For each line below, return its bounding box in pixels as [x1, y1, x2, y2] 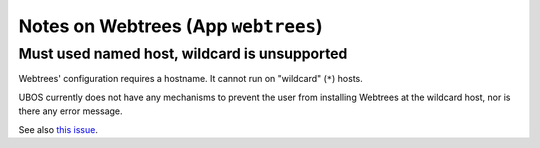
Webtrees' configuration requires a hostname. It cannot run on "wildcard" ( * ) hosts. [18, 73, 364, 85]
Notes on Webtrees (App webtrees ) [18, 15, 324, 37]
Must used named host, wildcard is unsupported [18, 45, 348, 63]
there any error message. [18, 105, 124, 117]
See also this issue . [18, 123, 99, 135]
